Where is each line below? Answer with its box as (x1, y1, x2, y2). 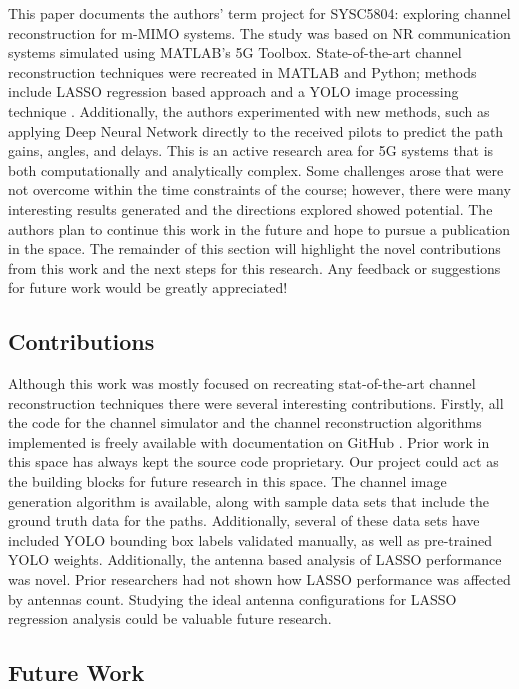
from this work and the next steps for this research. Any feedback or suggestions (8, 257, 501, 278)
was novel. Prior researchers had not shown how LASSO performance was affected (8, 569, 511, 590)
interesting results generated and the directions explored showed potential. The (8, 198, 493, 219)
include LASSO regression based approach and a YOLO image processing (8, 81, 459, 102)
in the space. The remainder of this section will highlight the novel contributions (8, 238, 501, 259)
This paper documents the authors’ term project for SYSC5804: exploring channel (8, 3, 511, 23)
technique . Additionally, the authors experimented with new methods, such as (8, 100, 490, 121)
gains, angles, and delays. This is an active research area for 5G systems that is (8, 140, 494, 161)
